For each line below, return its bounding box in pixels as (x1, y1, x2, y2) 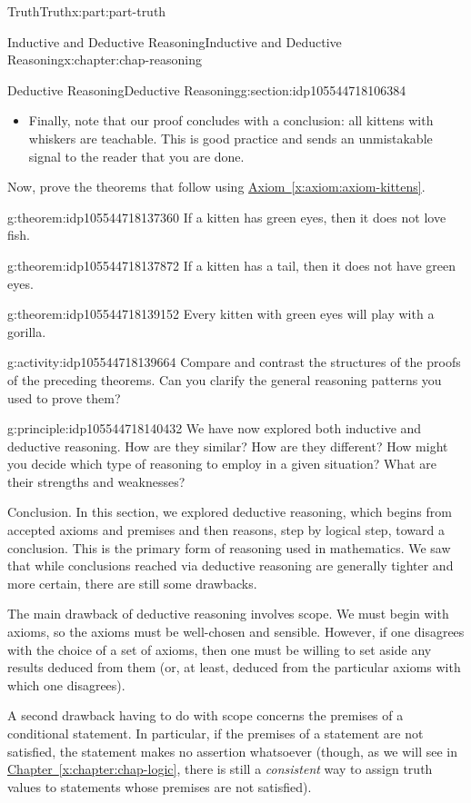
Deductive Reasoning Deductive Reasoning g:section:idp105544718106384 (7, 80, 406, 99)
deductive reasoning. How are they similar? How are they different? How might (7, 436, 448, 455)
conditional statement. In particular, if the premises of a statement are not (7, 724, 424, 742)
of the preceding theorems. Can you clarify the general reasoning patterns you (7, 370, 442, 389)
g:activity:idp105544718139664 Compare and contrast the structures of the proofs (7, 352, 461, 372)
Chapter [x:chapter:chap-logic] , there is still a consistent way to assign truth (7, 759, 433, 778)
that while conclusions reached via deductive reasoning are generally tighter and (7, 556, 454, 575)
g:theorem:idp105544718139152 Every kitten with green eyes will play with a (7, 304, 435, 323)
